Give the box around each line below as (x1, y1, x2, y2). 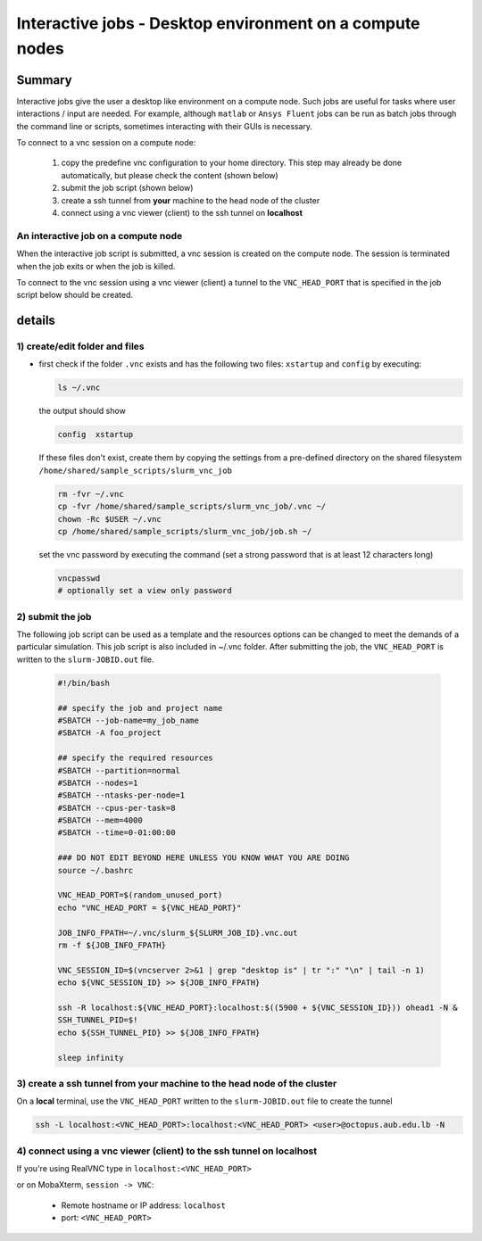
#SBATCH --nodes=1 (57, 777, 138, 788)
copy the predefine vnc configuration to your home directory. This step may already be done (61, 157, 403, 169)
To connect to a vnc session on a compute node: (16, 137, 196, 148)
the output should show (38, 406, 127, 417)
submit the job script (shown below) (61, 183, 194, 194)
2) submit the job (16, 610, 92, 623)
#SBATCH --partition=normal (57, 765, 180, 775)
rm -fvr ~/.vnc (57, 489, 124, 499)
